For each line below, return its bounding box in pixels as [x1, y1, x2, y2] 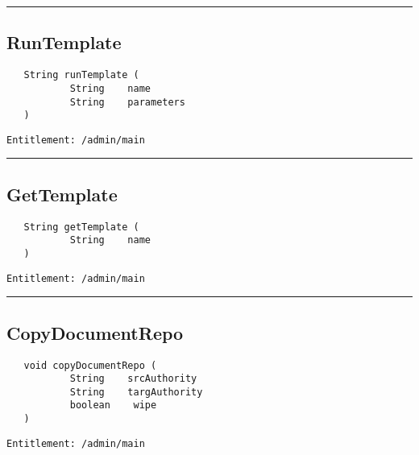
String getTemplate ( [23, 221, 139, 233]
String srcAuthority [69, 373, 197, 385]
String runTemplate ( [23, 69, 139, 81]
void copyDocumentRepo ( [23, 359, 157, 371]
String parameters [69, 96, 185, 108]
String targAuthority [69, 386, 203, 398]
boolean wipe [69, 399, 157, 412]
